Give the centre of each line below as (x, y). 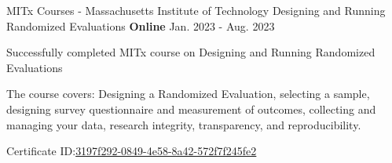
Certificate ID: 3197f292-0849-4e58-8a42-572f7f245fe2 (132, 151)
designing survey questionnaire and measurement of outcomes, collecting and (191, 109)
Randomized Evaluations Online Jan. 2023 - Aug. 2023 (141, 25)
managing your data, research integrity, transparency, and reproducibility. (184, 124)
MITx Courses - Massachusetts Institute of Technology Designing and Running (196, 10)
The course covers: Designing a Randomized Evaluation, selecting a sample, (188, 94)
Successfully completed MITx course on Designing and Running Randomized (191, 52)
